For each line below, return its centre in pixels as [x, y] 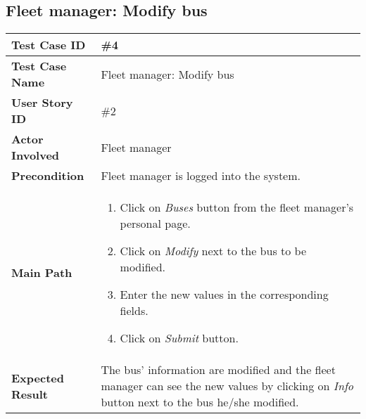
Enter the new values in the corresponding [224, 295]
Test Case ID [49, 45]
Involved [36, 155]
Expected [38, 378]
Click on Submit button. [179, 338]
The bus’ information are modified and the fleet [218, 370]
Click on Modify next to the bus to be [213, 251]
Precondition [48, 176]
